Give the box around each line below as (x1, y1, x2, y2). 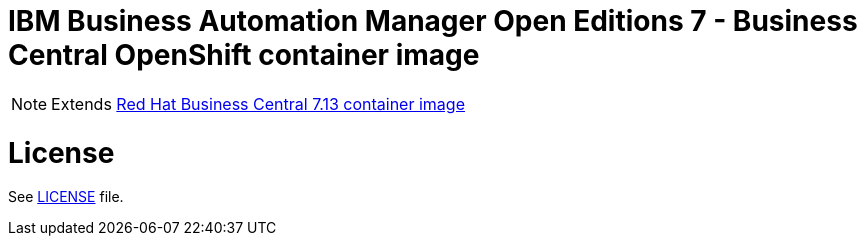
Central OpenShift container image (8, 38, 480, 72)
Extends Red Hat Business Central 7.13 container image (51, 93, 465, 114)
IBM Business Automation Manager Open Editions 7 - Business (8, 4, 858, 38)
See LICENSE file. (8, 188, 124, 206)
